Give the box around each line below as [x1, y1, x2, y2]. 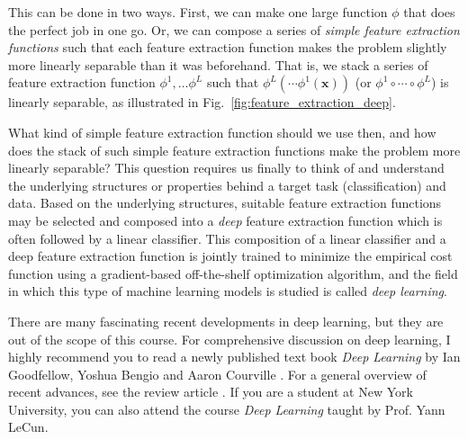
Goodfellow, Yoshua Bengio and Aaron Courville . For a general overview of [8, 364, 427, 383]
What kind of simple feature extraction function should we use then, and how [8, 122, 436, 141]
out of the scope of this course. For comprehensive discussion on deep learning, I [8, 329, 451, 348]
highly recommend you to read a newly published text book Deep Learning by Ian [8, 347, 461, 366]
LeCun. [8, 417, 49, 436]
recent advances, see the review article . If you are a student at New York [8, 382, 413, 401]
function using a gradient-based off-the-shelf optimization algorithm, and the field [8, 264, 458, 282]
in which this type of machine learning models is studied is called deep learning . [8, 282, 447, 300]
